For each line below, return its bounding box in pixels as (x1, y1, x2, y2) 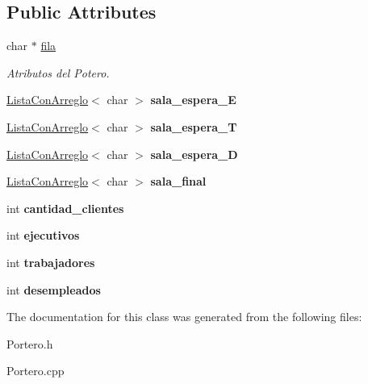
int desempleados (6, 281, 101, 298)
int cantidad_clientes (6, 199, 124, 216)
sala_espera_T (150, 118, 237, 135)
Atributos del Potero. (6, 64, 110, 81)
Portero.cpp (6, 362, 65, 379)
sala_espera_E (150, 91, 236, 108)
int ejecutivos (6, 227, 80, 244)
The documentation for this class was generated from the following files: (6, 308, 362, 325)
